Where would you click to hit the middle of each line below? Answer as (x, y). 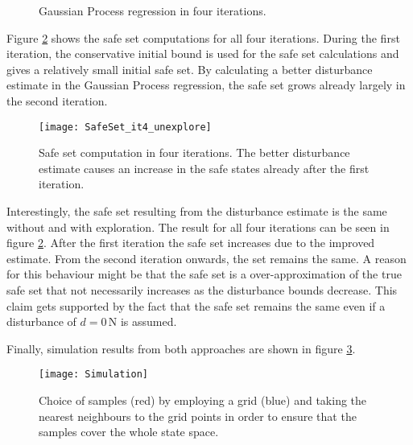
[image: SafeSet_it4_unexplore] (125, 127)
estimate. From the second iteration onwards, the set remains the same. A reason (206, 258)
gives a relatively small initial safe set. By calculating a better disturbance (190, 69)
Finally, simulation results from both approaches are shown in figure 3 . (181, 348)
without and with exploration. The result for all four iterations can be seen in (198, 227)
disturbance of (41, 321)
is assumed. (149, 321)
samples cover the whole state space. (129, 432)
